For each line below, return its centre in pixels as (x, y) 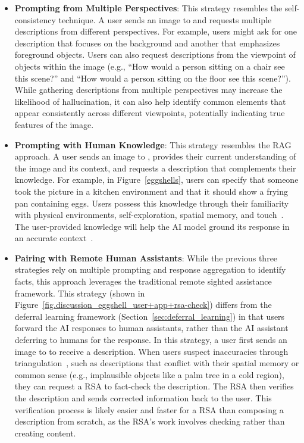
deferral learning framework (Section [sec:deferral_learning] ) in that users (150, 316)
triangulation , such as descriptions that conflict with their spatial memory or (157, 363)
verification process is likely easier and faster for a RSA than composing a (149, 409)
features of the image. (54, 124)
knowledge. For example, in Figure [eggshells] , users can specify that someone (156, 180)
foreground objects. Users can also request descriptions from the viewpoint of (155, 54)
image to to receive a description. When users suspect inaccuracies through (151, 351)
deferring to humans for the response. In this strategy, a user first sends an (151, 340)
